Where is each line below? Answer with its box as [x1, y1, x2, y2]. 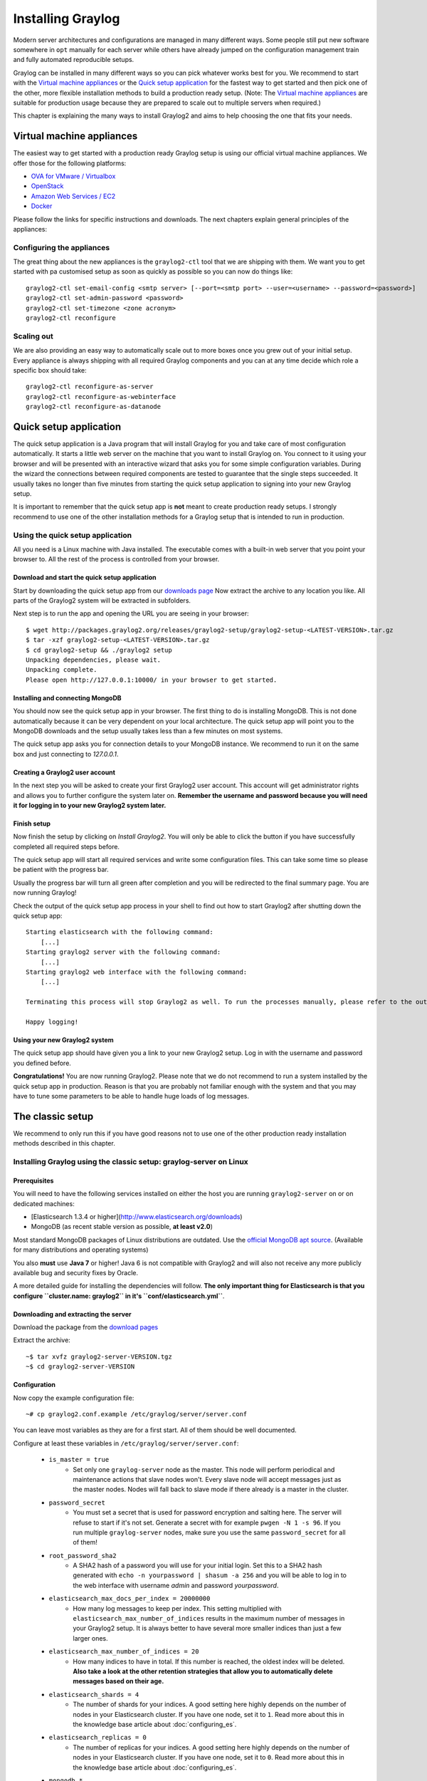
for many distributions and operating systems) [13, 1245, 149, 1254]
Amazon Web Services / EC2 [31, 192, 116, 200]
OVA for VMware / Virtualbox [31, 172, 116, 180]
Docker [31, 202, 53, 210]
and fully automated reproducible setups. [13, 56, 135, 64]
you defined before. [13, 1059, 71, 1067]
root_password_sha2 [48, 1552, 117, 1559]
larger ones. [73, 1634, 108, 1642]
